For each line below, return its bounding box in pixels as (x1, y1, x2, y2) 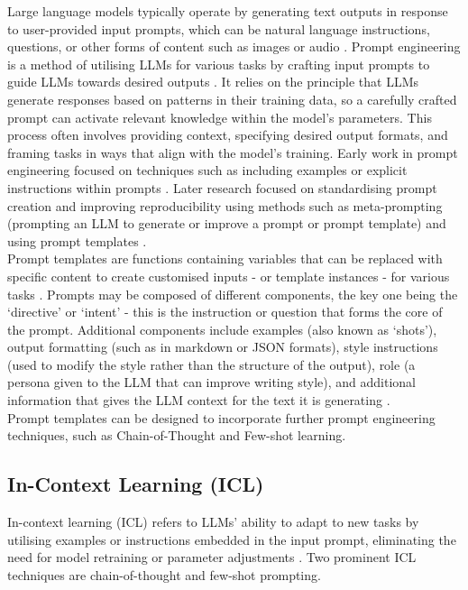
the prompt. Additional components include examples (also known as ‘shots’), (7, 319, 437, 338)
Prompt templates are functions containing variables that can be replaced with (7, 249, 443, 268)
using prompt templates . (7, 231, 147, 250)
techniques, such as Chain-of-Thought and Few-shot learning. (7, 426, 346, 445)
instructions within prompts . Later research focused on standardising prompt (7, 178, 437, 197)
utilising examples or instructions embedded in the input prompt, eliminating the (7, 530, 456, 549)
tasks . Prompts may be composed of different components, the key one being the (7, 284, 458, 303)
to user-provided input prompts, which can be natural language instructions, (7, 19, 430, 38)
